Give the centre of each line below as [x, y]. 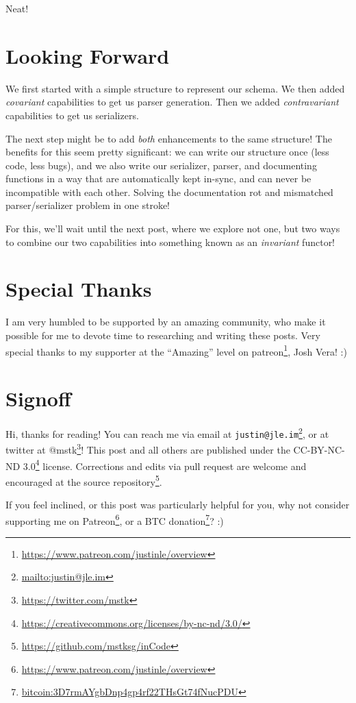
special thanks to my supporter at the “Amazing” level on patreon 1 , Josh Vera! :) [176, 350]
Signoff [38, 398]
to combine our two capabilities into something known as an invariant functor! [170, 242]
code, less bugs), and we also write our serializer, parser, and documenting [161, 165]
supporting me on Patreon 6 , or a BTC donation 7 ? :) [115, 519]
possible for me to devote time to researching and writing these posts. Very [163, 335]
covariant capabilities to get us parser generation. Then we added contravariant [172, 102]
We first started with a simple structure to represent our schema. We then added [175, 88]
